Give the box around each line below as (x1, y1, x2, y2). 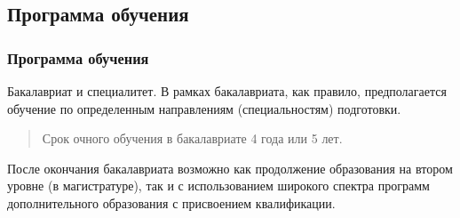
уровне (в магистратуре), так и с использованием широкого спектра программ (7, 176, 430, 195)
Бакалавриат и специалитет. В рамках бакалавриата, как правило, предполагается (7, 82, 447, 100)
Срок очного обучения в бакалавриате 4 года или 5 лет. (42, 129, 343, 148)
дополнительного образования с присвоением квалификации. (7, 193, 336, 212)
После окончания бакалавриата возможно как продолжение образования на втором (7, 158, 453, 177)
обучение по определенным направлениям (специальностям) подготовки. (7, 99, 401, 117)
